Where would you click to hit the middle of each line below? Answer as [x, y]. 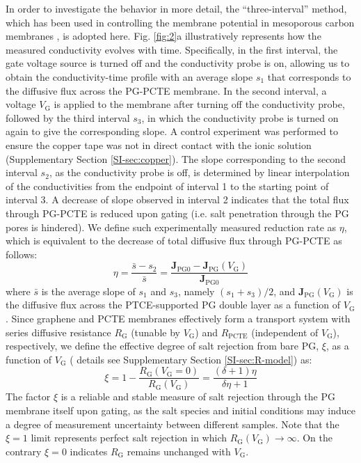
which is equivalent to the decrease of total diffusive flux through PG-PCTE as [174, 241]
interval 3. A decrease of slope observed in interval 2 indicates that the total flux [177, 199]
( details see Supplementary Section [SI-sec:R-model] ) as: [191, 359]
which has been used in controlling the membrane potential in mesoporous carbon [180, 22]
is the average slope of [88, 291]
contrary [24, 451]
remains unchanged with [179, 451]
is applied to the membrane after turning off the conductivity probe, [199, 104]
